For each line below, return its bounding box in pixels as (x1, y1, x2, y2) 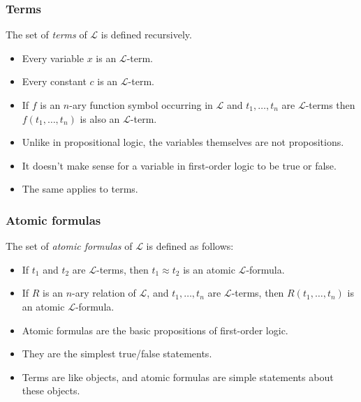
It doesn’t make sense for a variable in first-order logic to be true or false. (22, 158, 337, 172)
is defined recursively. (101, 27, 192, 42)
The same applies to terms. (22, 181, 138, 196)
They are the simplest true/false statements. (22, 346, 212, 361)
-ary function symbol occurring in (69, 98, 213, 112)
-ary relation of (72, 285, 136, 300)
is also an (80, 111, 120, 126)
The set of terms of (6, 27, 87, 42)
